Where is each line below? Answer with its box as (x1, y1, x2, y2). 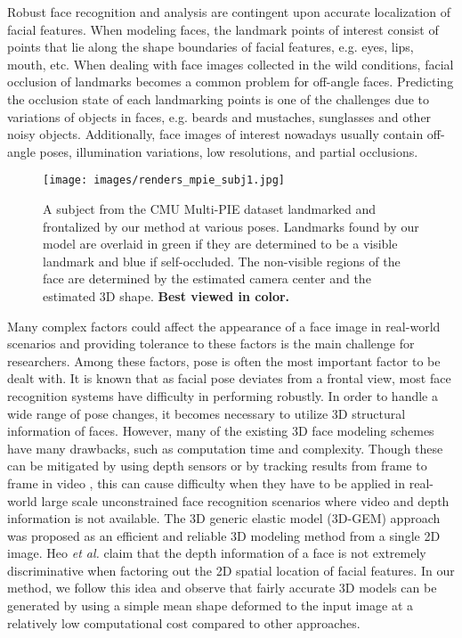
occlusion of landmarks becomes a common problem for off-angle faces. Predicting (7, 72, 454, 91)
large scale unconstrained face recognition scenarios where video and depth (41, 491, 450, 510)
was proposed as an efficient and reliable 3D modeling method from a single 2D (7, 526, 441, 544)
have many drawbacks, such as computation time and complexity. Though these (7, 438, 443, 457)
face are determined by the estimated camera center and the (43, 269, 371, 288)
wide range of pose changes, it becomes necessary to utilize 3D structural (7, 404, 406, 422)
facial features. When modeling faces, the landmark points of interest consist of (7, 20, 439, 38)
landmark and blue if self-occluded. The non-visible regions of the (43, 251, 401, 270)
